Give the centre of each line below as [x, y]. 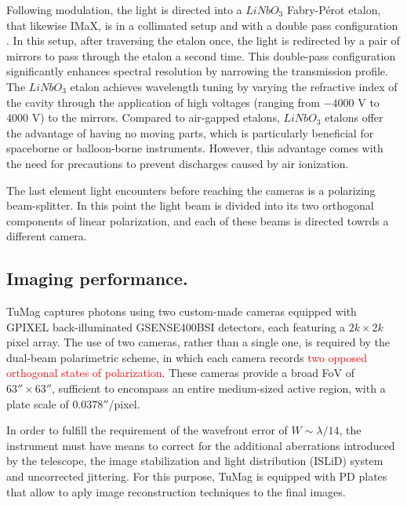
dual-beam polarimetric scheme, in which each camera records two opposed [187, 357]
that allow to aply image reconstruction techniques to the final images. [176, 491]
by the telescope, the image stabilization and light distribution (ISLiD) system [195, 461]
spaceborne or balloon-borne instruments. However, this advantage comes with [195, 148]
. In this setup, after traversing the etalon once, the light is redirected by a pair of [203, 40]
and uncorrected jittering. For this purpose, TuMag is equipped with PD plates [197, 476]
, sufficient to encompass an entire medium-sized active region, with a [218, 388]
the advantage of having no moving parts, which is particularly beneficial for [190, 132]
